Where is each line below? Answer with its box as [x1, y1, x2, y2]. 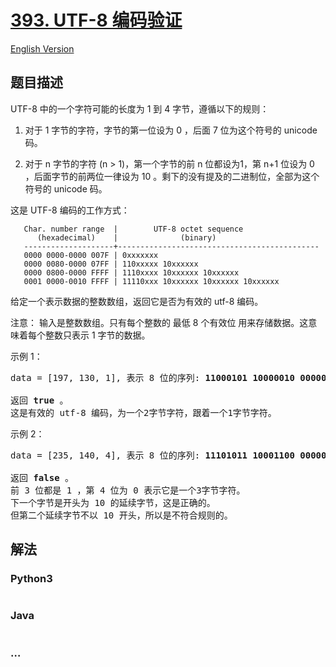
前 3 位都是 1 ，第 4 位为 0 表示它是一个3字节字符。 [10, 484, 246, 496]
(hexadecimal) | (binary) [36, 232, 217, 243]
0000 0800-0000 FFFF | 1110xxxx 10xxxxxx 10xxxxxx [23, 267, 240, 278]
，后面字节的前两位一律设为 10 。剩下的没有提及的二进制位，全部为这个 [24, 170, 320, 182]
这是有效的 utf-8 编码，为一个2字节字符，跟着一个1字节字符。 [10, 407, 277, 418]
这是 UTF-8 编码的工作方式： [10, 204, 130, 216]
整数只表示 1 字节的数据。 [44, 329, 151, 341]
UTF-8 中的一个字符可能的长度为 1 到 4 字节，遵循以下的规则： [10, 102, 270, 115]
